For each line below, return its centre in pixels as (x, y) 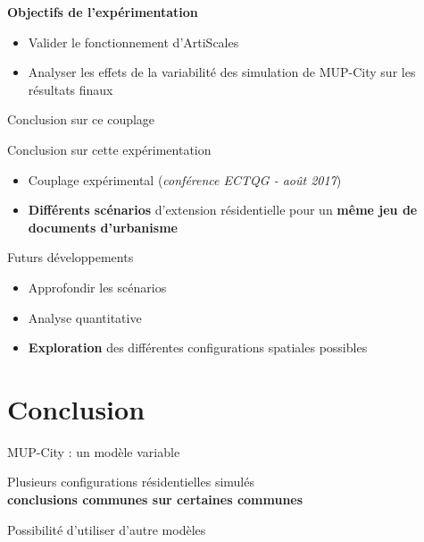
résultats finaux (71, 89)
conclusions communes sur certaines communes (155, 500)
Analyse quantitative (85, 317)
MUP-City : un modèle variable (94, 451)
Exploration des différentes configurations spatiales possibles (198, 347)
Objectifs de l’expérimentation (103, 12)
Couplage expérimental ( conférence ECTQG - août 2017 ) (185, 179)
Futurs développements (71, 257)
